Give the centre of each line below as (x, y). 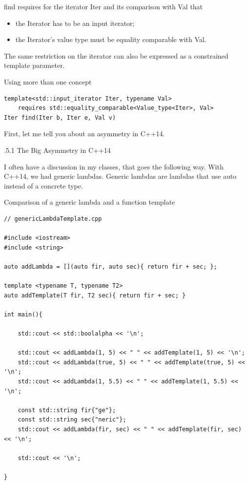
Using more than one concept (48, 81)
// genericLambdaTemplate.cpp (53, 219)
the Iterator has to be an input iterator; (75, 23)
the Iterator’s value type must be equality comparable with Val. (111, 39)
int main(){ (23, 314)
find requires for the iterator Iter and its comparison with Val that (103, 6)
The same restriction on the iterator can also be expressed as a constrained (116, 55)
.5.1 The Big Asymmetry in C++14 (57, 150)
